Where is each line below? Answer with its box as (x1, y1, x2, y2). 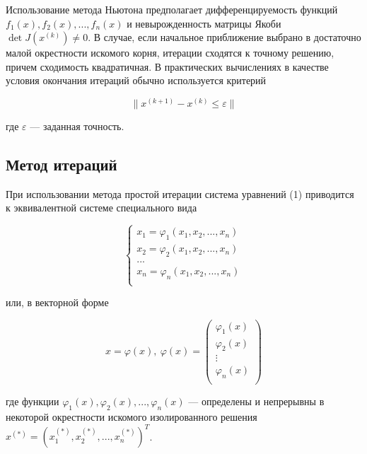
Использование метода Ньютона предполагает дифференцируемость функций (6, 2, 338, 16)
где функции (6, 394, 59, 409)
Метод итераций (6, 153, 117, 175)
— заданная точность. (30, 118, 124, 133)
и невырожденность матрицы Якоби (127, 16, 281, 30)
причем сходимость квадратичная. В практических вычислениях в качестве (6, 59, 329, 74)
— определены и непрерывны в (188, 394, 325, 409)
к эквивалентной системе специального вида (6, 200, 197, 215)
